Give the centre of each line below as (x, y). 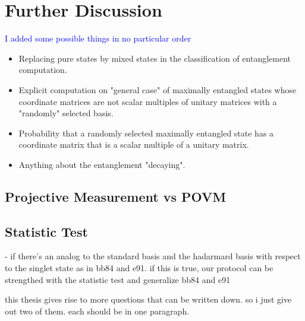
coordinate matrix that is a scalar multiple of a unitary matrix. (134, 144)
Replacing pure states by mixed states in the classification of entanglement (155, 58)
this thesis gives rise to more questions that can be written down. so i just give (148, 299)
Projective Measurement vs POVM (116, 196)
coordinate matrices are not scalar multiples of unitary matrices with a (148, 101)
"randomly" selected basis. (66, 113)
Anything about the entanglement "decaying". (102, 164)
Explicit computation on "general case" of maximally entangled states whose (158, 89)
